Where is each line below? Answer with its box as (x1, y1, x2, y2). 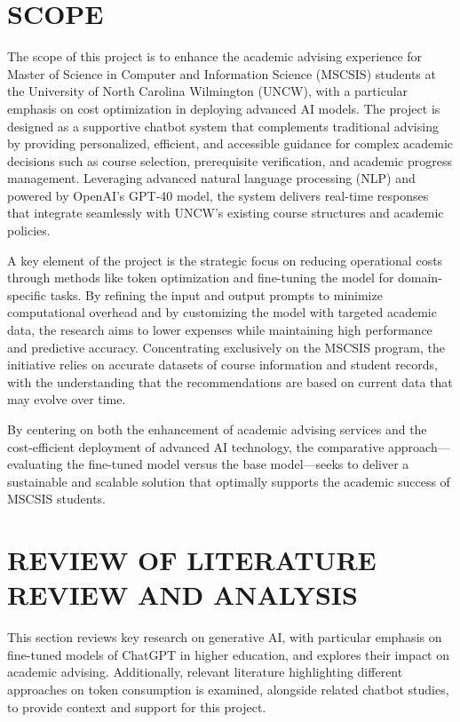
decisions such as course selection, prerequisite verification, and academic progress (7, 151, 452, 170)
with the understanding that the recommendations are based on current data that (7, 372, 453, 391)
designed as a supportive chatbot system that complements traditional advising (7, 116, 439, 135)
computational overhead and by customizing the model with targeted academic (7, 303, 437, 321)
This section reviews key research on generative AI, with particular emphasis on (7, 628, 442, 647)
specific (7, 285, 47, 304)
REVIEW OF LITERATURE (7, 542, 377, 578)
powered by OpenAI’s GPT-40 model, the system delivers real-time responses (7, 186, 429, 204)
